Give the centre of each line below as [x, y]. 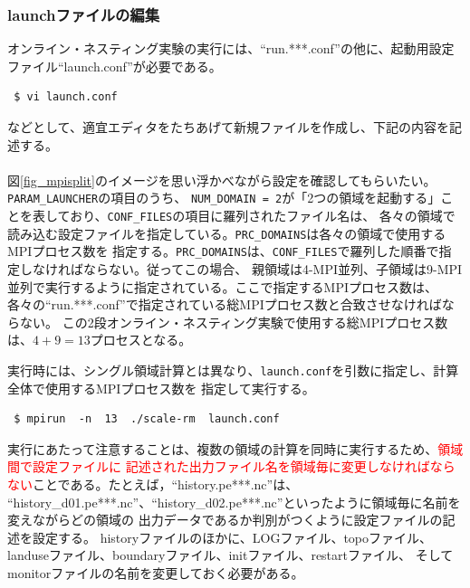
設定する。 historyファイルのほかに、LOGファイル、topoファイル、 [232, 537]
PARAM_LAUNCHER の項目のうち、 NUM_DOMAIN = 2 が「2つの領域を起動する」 [224, 198]
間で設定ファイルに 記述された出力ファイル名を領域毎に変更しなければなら [231, 466]
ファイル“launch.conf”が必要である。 [115, 66]
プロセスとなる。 [141, 340]
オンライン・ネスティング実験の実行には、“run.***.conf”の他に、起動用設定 [231, 48]
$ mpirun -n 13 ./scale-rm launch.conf [147, 419]
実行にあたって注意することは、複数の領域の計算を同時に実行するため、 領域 [235, 448]
